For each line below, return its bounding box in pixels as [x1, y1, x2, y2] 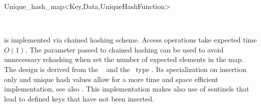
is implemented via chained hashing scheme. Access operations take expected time [4, 34, 257, 45]
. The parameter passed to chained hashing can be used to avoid [25, 44, 224, 54]
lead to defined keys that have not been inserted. [4, 93, 154, 103]
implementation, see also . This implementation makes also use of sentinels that [4, 83, 249, 94]
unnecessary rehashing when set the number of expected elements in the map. [4, 54, 244, 64]
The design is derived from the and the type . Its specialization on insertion [4, 63, 246, 74]
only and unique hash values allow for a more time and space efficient [4, 73, 218, 84]
